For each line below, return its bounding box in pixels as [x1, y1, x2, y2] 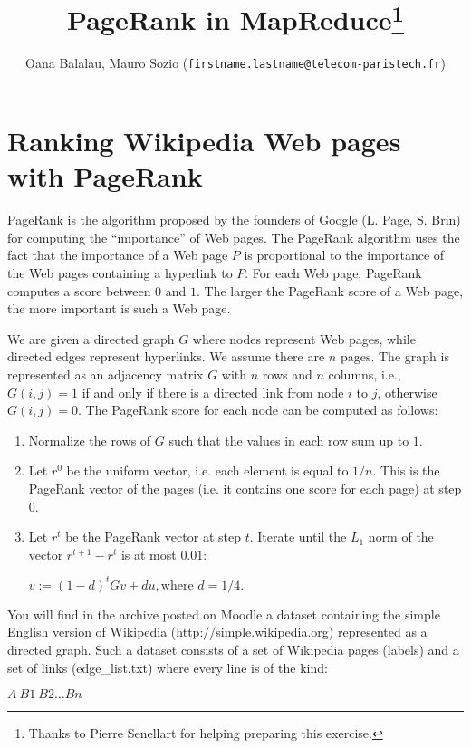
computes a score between [7, 281, 151, 300]
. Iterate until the [249, 527, 347, 546]
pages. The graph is [340, 347, 449, 366]
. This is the [372, 461, 440, 480]
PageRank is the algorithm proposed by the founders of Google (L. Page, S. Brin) [7, 210, 461, 229]
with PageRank [7, 158, 203, 195]
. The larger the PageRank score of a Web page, [197, 281, 464, 300]
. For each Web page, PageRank [245, 264, 422, 283]
